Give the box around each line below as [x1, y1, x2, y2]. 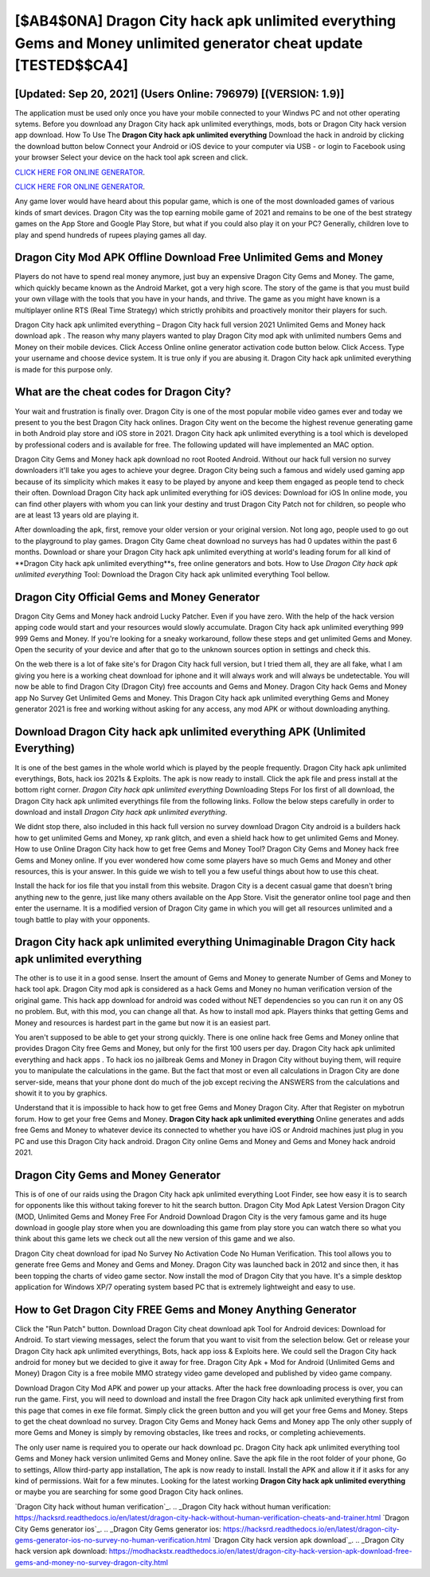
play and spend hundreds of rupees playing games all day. [14, 230, 207, 239]
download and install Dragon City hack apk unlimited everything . [14, 808, 228, 817]
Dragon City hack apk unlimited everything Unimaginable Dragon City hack [14, 935, 396, 949]
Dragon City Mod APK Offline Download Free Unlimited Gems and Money [14, 251, 384, 265]
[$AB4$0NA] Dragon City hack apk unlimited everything [14, 12, 397, 29]
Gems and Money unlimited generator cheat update [14, 34, 363, 52]
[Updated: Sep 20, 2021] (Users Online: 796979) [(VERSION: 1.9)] [14, 87, 345, 100]
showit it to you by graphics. [14, 1088, 107, 1098]
